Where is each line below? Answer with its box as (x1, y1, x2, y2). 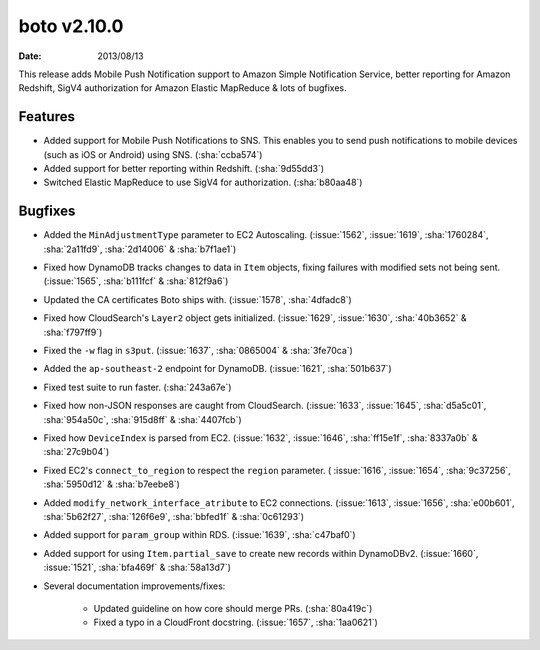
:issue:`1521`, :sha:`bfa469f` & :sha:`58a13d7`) (43, 561, 232, 574)
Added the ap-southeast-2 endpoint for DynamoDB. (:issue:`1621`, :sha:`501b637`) (43, 363, 392, 375)
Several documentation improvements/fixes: (43, 580, 226, 592)
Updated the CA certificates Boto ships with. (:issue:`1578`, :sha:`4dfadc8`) (43, 293, 352, 305)
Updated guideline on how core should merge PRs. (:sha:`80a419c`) (93, 602, 373, 614)
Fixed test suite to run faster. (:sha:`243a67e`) (43, 381, 232, 393)
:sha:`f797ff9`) (43, 326, 103, 338)
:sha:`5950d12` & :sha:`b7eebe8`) (43, 478, 180, 490)
